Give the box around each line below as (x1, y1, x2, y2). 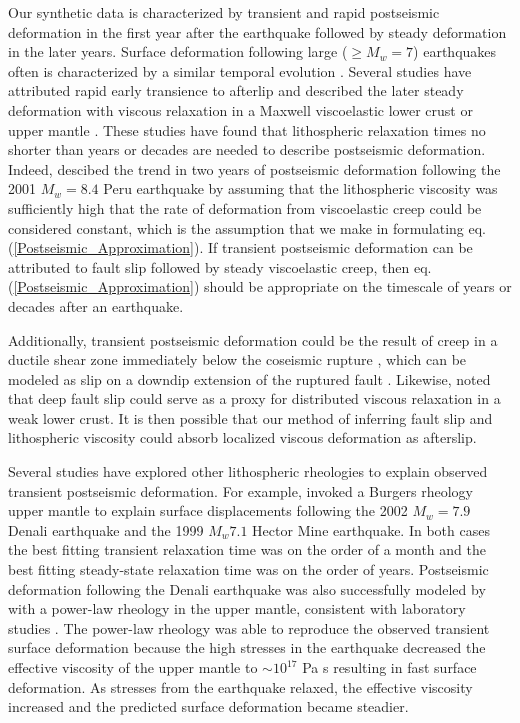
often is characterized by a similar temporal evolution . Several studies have (8, 60, 472, 81)
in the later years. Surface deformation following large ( (8, 41, 348, 62)
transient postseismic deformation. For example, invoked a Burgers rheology (8, 480, 473, 501)
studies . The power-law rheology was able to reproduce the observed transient (8, 617, 490, 638)
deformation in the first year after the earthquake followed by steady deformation (8, 21, 507, 42)
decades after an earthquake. (8, 295, 184, 316)
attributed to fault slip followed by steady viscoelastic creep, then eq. (8, 256, 432, 277)
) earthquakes (413, 41, 497, 62)
